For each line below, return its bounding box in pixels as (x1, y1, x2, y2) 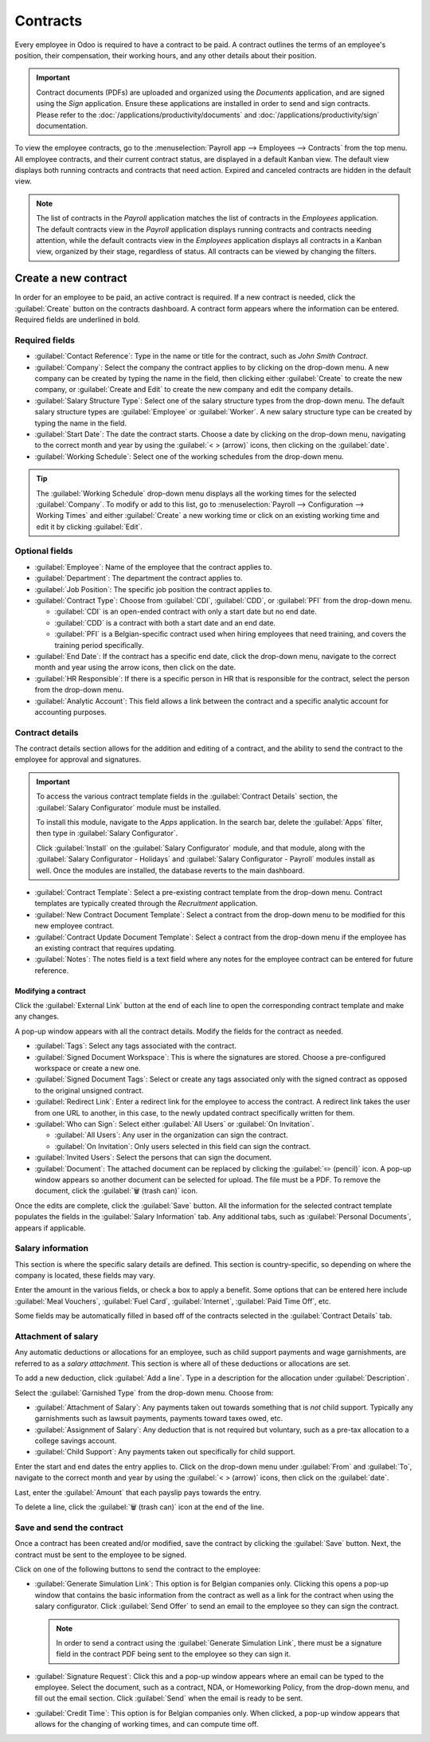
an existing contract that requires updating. (34, 943, 177, 952)
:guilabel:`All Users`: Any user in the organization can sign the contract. (54, 1130, 288, 1140)
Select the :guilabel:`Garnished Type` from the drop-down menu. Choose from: (14, 1387, 274, 1398)
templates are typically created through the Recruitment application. (34, 899, 258, 908)
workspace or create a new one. (34, 1064, 141, 1073)
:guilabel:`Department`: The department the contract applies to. (34, 574, 243, 583)
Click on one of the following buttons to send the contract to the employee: (14, 1564, 261, 1574)
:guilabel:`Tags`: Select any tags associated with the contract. (34, 1041, 236, 1051)
